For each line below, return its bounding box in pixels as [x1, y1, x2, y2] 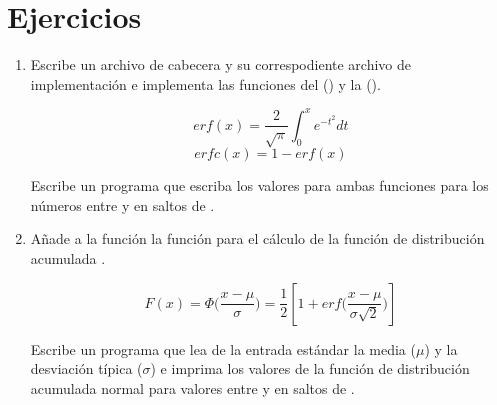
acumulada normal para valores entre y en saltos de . [30, 377, 355, 398]
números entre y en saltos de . [30, 194, 215, 215]
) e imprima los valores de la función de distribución [150, 358, 470, 379]
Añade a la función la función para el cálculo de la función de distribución [30, 228, 485, 249]
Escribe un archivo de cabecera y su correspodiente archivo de [30, 54, 411, 75]
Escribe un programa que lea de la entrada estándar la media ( [30, 338, 416, 359]
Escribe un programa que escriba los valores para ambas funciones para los [30, 175, 489, 196]
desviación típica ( [30, 358, 143, 379]
